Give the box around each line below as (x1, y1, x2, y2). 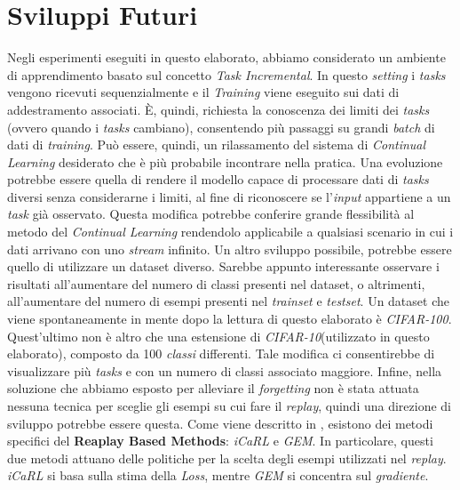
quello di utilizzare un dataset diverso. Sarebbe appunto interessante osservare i (7, 257, 440, 276)
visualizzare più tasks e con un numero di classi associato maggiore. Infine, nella (7, 361, 442, 380)
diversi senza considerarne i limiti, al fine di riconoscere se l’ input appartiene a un (7, 187, 451, 205)
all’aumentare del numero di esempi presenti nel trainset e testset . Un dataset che (7, 292, 449, 310)
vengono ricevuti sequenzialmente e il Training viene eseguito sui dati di (7, 83, 400, 101)
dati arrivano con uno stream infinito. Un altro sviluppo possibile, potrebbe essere (7, 239, 452, 258)
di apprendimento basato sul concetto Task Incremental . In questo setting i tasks (7, 65, 446, 84)
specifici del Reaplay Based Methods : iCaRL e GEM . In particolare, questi (7, 431, 433, 450)
